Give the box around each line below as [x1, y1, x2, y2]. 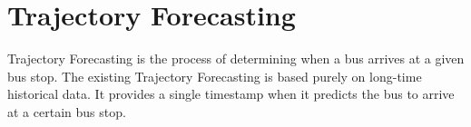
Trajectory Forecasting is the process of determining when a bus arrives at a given [7, 49, 465, 68]
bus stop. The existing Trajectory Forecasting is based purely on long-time [7, 66, 422, 85]
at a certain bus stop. [7, 102, 126, 121]
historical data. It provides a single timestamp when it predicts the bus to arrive [7, 84, 455, 103]
